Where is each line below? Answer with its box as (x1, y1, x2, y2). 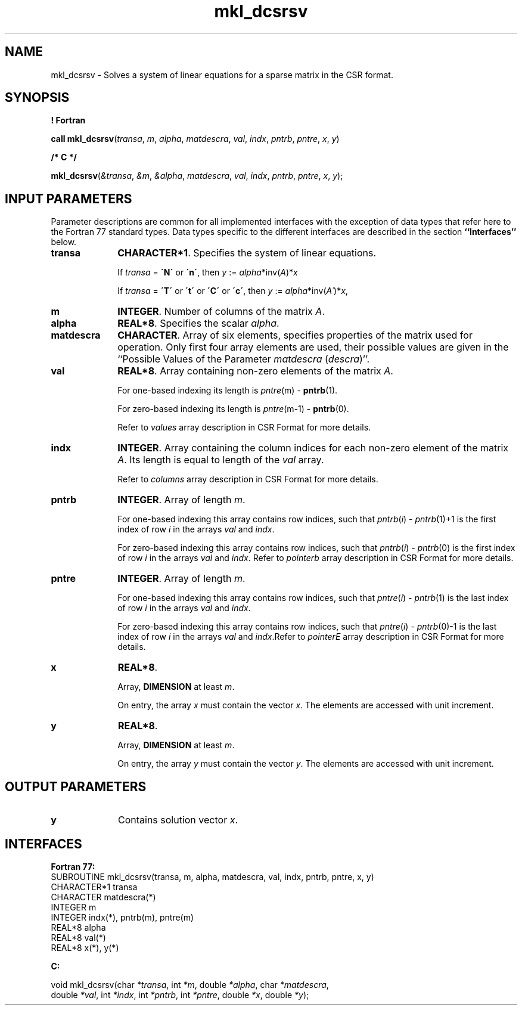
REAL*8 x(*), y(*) (51, 942, 119, 953)
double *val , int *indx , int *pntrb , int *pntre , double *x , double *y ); (51, 989, 309, 1000)
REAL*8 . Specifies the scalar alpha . (117, 317, 279, 330)
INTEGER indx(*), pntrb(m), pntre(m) (51, 912, 194, 922)
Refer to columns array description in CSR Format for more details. (117, 474, 378, 485)
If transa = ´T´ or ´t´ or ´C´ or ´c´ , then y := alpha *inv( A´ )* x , (117, 286, 348, 296)
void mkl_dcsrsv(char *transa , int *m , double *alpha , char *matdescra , (51, 979, 329, 990)
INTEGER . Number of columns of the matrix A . (117, 305, 325, 318)
